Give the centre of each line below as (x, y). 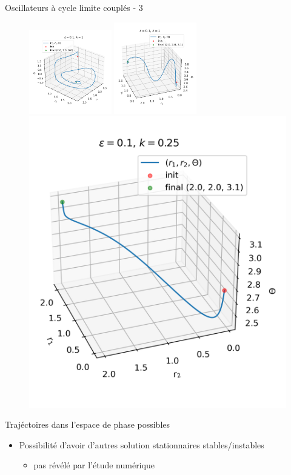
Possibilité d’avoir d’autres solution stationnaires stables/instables (142, 444)
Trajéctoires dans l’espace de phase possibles (88, 424)
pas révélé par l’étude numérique (94, 465)
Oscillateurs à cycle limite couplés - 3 (74, 7)
